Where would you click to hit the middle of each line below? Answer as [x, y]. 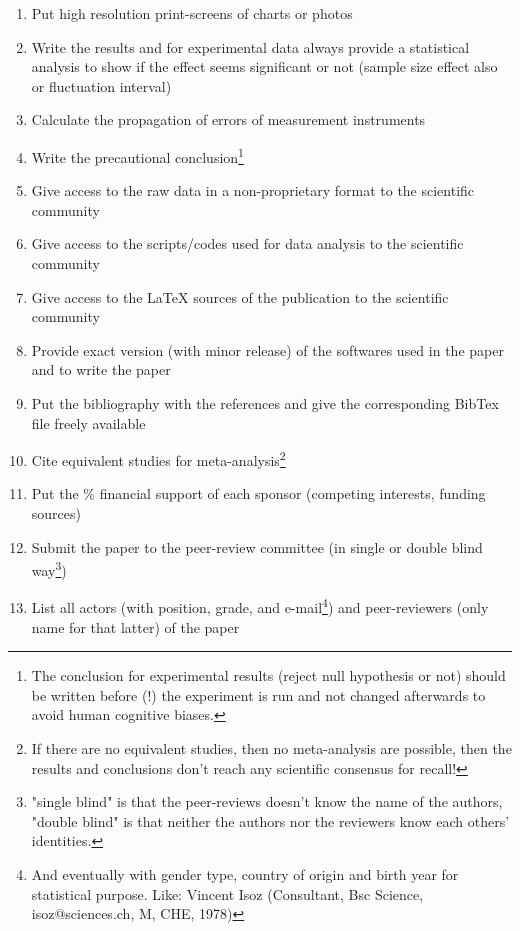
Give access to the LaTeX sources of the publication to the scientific [240, 296]
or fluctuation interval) [101, 85]
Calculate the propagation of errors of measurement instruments [228, 119]
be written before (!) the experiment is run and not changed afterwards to [258, 694]
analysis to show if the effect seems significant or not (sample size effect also [264, 66]
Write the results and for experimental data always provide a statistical [250, 46]
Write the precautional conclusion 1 [137, 155]
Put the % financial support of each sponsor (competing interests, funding [258, 493]
